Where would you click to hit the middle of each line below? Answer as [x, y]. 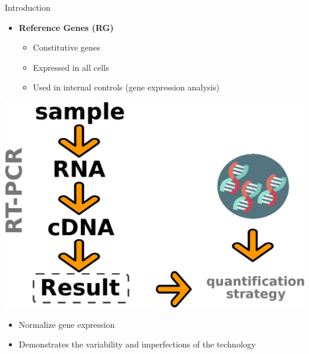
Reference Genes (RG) [66, 27]
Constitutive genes [67, 47]
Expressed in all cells [71, 67]
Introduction [28, 7]
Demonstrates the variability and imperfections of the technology [137, 344]
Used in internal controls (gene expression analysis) [126, 87]
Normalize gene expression [67, 324]
